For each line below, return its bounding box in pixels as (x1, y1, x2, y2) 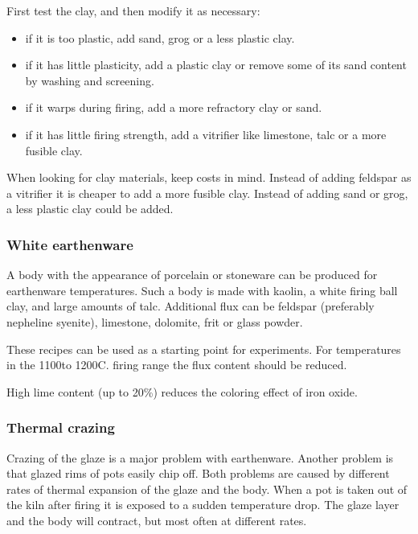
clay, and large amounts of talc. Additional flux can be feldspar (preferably (6, 298, 375, 314)
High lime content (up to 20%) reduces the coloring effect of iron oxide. (6, 383, 358, 400)
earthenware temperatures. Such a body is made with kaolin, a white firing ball (6, 281, 398, 298)
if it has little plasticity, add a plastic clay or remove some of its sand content (25, 56, 407, 73)
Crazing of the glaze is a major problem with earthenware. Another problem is (6, 449, 394, 466)
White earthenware (6, 234, 133, 254)
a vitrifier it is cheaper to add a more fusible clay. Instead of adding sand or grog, (6, 184, 408, 201)
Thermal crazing (6, 417, 115, 437)
